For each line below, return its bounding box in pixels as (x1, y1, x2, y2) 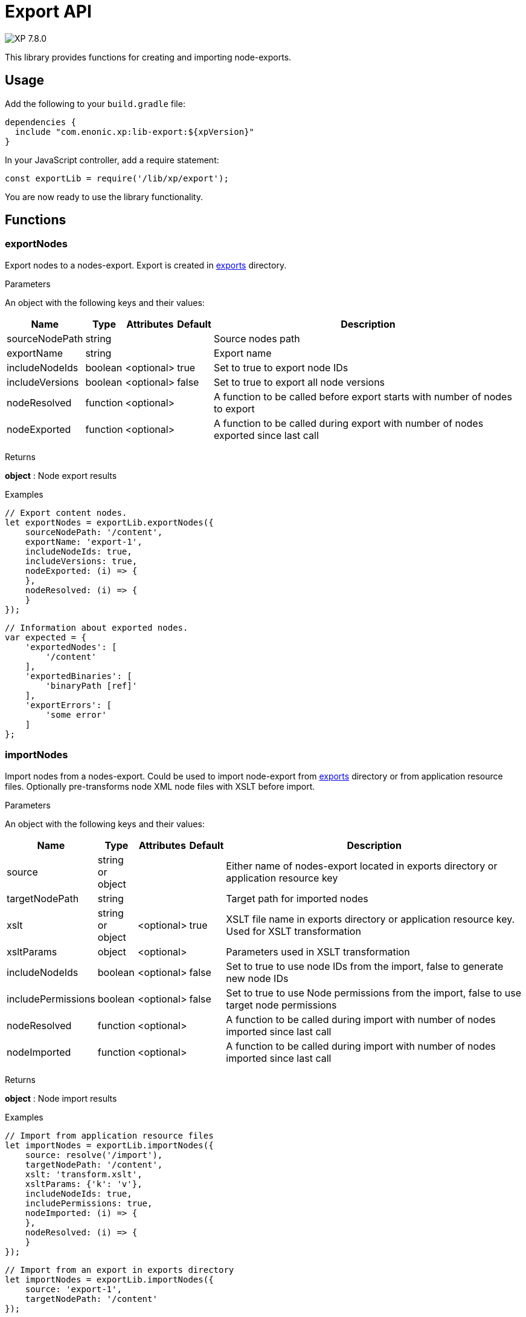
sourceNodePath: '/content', (25, 527, 163, 537)
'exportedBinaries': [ (25, 671, 132, 681)
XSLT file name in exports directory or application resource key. (226, 912, 515, 925)
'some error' (45, 709, 107, 720)
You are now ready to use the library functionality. (5, 191, 203, 202)
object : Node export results (5, 470, 117, 481)
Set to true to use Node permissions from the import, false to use (226, 986, 522, 999)
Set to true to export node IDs (213, 361, 348, 374)
